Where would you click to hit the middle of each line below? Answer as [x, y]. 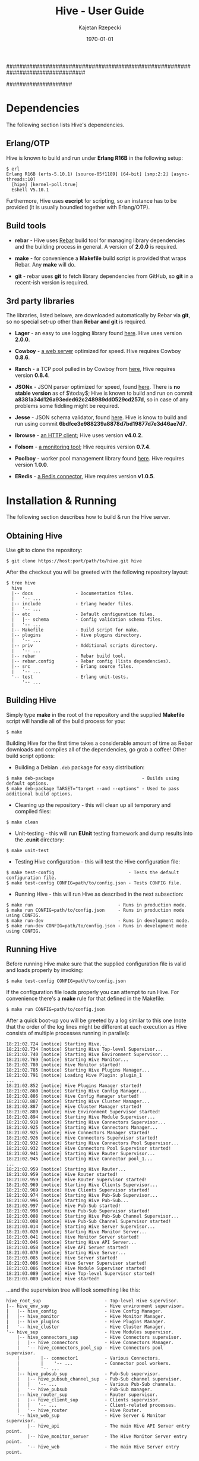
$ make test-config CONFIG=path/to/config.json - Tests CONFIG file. [94, 883]
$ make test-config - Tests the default [93, 872]
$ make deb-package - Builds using [93, 778]
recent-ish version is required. [52, 282]
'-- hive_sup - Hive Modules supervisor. [90, 1332]
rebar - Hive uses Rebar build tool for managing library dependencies [100, 240]
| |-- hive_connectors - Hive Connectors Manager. [95, 1342]
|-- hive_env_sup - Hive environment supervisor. [95, 1306]
